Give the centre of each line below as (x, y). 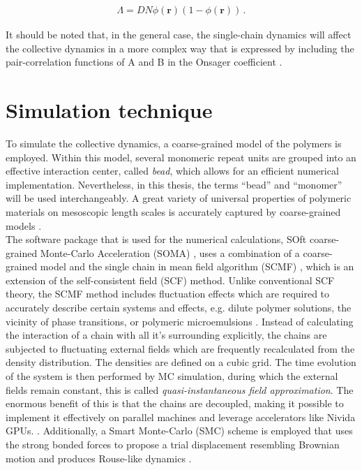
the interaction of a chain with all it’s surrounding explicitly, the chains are (166, 335)
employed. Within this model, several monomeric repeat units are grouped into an (181, 157)
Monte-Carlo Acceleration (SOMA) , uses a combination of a (170, 252)
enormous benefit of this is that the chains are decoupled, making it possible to (175, 403)
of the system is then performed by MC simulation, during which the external (172, 376)
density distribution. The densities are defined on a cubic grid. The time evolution (181, 362)
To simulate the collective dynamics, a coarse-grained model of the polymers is (174, 143)
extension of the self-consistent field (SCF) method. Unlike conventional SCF (170, 280)
